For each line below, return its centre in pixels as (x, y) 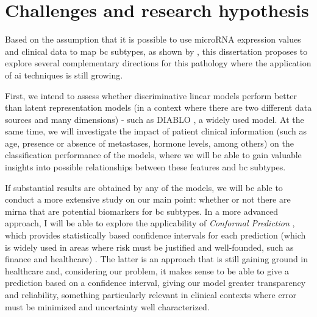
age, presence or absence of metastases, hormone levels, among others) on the (149, 143)
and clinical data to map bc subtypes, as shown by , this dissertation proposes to (156, 51)
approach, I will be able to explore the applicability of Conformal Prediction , (150, 223)
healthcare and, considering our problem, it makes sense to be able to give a (147, 270)
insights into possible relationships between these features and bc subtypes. (145, 167)
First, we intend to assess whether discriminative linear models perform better (151, 95)
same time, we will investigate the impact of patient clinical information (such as (156, 131)
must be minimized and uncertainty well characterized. (107, 306)
